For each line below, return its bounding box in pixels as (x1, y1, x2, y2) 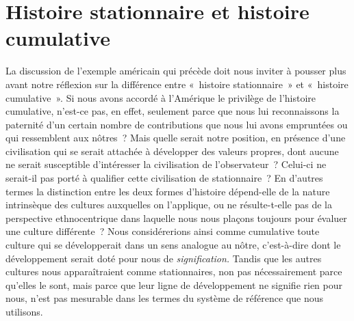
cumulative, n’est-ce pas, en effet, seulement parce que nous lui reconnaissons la (5, 104, 340, 118)
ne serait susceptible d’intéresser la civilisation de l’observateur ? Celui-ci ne (5, 157, 327, 171)
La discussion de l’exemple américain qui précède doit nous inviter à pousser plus (5, 64, 346, 78)
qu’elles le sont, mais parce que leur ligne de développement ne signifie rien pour (5, 277, 342, 292)
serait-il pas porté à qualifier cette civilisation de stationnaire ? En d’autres (5, 171, 323, 185)
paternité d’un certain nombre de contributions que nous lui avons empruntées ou (5, 117, 348, 131)
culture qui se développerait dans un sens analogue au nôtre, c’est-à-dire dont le (5, 238, 341, 252)
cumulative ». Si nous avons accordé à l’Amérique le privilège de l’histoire (5, 90, 316, 104)
